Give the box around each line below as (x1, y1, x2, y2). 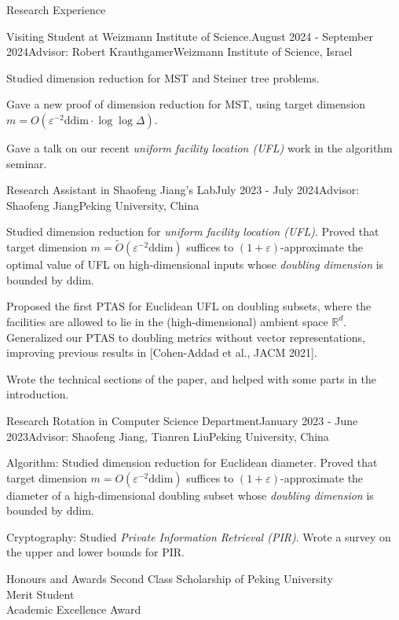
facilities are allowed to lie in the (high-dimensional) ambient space (6, 313, 328, 329)
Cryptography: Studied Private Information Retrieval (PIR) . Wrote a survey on (6, 528, 391, 545)
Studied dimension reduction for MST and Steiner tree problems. (6, 69, 320, 86)
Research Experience (6, 2, 106, 17)
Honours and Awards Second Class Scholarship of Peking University (6, 570, 333, 587)
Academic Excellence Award (6, 601, 141, 618)
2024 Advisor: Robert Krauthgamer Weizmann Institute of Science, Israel (6, 43, 353, 60)
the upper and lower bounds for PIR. (6, 544, 185, 560)
